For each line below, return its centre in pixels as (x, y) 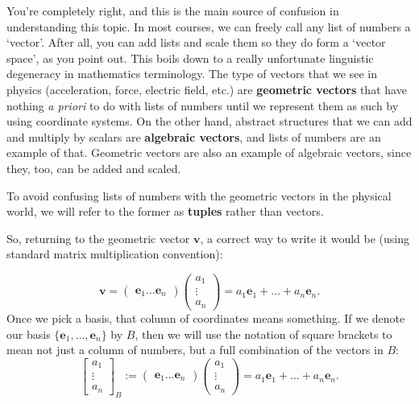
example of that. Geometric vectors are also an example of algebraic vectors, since (209, 153)
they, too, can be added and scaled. (94, 168)
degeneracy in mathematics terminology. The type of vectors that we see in (192, 74)
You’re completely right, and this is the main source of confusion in (173, 10)
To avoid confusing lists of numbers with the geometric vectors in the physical (199, 195)
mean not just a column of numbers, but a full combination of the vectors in (195, 350)
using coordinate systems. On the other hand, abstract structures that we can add (209, 121)
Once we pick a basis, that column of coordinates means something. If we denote (206, 317)
